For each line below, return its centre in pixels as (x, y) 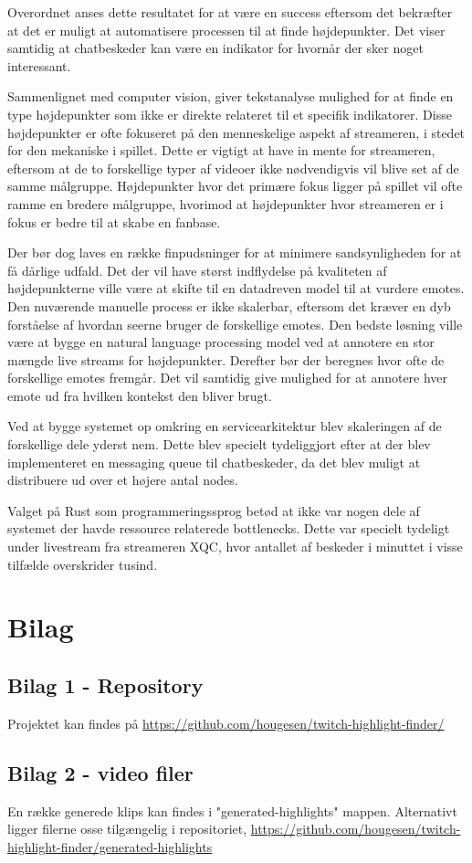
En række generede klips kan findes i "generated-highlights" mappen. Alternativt (232, 810)
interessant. (39, 65)
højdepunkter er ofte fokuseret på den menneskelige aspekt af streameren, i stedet (236, 132)
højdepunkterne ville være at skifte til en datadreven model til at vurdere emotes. (236, 288)
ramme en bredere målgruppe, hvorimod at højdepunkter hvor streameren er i (226, 203)
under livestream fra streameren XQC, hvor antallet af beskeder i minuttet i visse (235, 547)
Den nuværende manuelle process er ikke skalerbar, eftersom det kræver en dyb (229, 305)
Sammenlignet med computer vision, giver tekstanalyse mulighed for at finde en (231, 96)
